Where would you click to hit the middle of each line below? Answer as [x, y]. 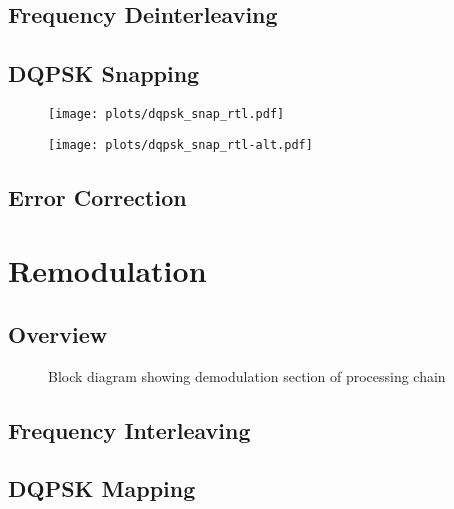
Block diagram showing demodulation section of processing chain [247, 375]
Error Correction [97, 196]
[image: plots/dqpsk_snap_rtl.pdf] [166, 113]
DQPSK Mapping [102, 488]
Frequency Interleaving [129, 429]
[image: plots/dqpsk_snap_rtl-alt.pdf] [180, 144]
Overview [58, 333]
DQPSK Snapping [104, 73]
